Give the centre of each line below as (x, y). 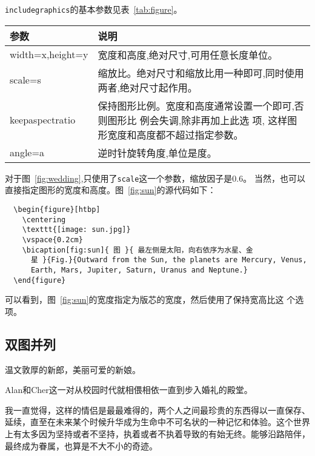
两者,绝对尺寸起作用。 (148, 87)
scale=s (25, 80)
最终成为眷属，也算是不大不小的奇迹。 (81, 445)
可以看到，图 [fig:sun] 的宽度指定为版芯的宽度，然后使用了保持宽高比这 (144, 299)
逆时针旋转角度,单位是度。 (157, 153)
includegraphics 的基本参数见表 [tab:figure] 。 (94, 9)
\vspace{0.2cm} (52, 240)
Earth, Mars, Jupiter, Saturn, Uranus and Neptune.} (139, 270)
